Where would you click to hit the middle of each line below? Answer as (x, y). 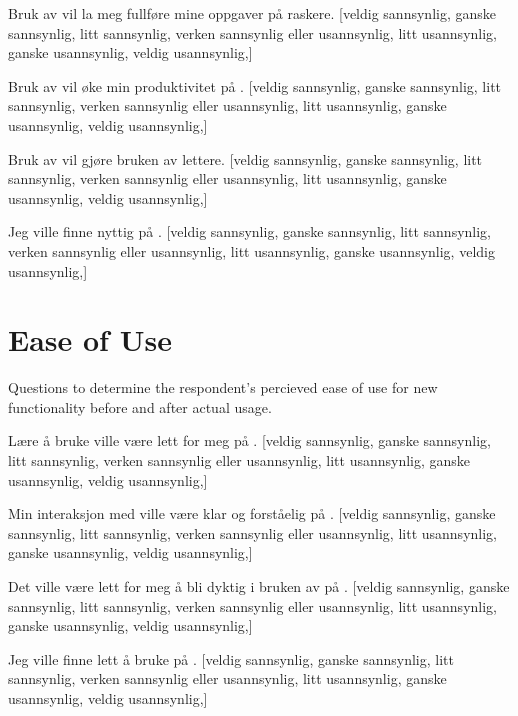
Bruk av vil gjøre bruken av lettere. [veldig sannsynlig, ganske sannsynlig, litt (245, 158)
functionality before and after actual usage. (140, 406)
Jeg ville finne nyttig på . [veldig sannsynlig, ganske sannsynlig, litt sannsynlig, (250, 231)
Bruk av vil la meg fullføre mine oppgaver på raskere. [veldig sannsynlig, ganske (252, 13)
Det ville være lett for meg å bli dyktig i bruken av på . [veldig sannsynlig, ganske (259, 586)
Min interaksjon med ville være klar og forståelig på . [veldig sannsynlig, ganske (252, 513)
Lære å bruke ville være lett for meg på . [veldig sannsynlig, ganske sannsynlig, (249, 440)
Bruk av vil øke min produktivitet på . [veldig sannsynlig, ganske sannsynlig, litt (255, 85)
